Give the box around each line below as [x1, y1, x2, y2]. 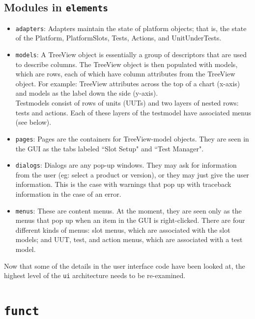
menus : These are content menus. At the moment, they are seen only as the [15, 205, 242, 215]
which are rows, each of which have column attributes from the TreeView [15, 69, 235, 79]
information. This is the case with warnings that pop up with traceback [15, 179, 231, 189]
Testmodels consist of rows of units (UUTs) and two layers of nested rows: [15, 98, 239, 108]
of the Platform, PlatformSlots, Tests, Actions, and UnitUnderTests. [15, 33, 222, 43]
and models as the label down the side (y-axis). [15, 88, 158, 98]
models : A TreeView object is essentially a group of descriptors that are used [15, 49, 247, 60]
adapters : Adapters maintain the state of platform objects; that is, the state [15, 23, 247, 33]
